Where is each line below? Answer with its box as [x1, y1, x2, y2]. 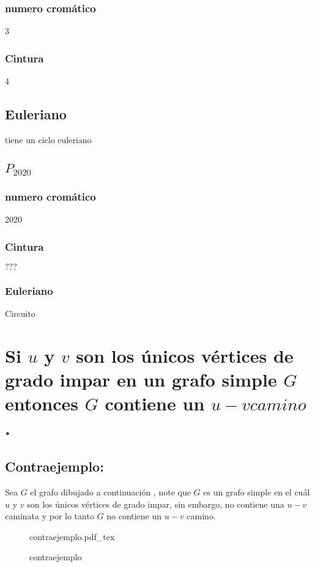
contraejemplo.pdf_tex [29, 530, 115, 543]
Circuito [5, 307, 35, 320]
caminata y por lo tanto [5, 510, 94, 522]
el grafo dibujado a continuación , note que [30, 485, 191, 498]
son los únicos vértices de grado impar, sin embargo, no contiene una [27, 497, 284, 510]
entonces [5, 391, 79, 416]
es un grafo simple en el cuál [203, 485, 310, 498]
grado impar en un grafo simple [5, 367, 277, 392]
